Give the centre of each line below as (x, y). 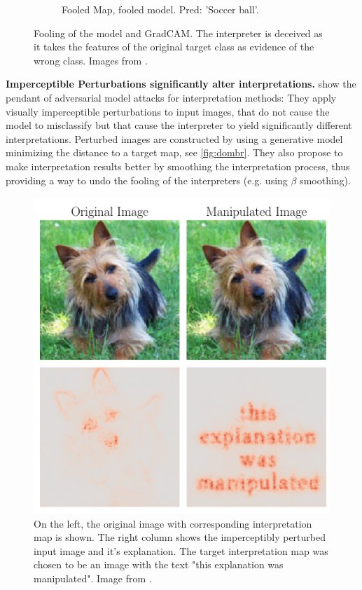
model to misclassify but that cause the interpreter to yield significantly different (179, 125)
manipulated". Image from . (93, 578)
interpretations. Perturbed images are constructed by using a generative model (174, 138)
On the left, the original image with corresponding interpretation (173, 523)
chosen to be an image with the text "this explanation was (159, 564)
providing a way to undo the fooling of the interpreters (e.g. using (147, 180)
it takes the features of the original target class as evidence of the (174, 47)
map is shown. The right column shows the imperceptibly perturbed (180, 537)
